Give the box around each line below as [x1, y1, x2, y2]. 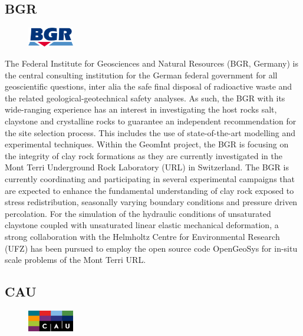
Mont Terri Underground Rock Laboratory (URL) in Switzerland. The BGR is [5, 161, 289, 173]
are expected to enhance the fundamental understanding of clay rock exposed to [5, 184, 294, 196]
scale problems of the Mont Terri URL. [5, 253, 146, 266]
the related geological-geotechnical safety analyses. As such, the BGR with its [5, 91, 285, 104]
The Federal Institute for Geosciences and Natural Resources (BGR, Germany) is [5, 57, 298, 70]
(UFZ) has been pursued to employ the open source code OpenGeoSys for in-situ [5, 242, 298, 254]
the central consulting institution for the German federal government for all [5, 68, 278, 81]
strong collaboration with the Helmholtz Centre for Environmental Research [5, 230, 280, 242]
